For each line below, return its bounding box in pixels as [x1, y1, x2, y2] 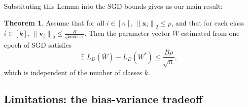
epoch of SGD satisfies [4, 39, 72, 50]
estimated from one [181, 28, 240, 38]
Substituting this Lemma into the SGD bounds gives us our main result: [4, 1, 223, 11]
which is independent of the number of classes [4, 67, 142, 77]
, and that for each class [171, 17, 244, 27]
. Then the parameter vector [84, 28, 170, 38]
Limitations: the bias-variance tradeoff [4, 91, 203, 106]
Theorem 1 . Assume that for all [4, 17, 105, 27]
